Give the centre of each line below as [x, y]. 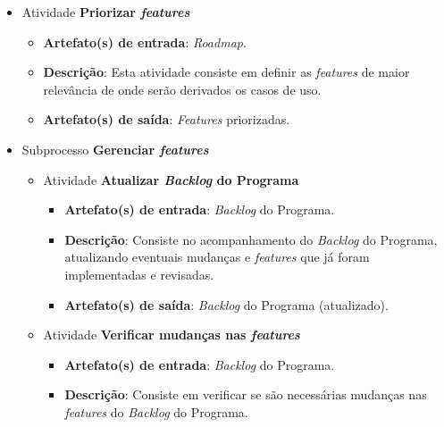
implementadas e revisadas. [139, 274]
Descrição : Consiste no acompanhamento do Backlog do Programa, [251, 239]
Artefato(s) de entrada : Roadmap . [145, 42]
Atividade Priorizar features [106, 12]
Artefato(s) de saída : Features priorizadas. [167, 119]
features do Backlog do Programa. [156, 411]
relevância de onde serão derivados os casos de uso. [182, 89]
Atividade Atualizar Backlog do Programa [171, 179]
